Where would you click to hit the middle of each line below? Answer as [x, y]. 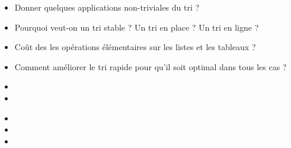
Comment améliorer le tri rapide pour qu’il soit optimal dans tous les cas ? [151, 66]
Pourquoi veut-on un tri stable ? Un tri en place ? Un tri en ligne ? [137, 27]
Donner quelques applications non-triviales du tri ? [107, 7]
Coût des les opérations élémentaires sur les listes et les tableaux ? [135, 47]
